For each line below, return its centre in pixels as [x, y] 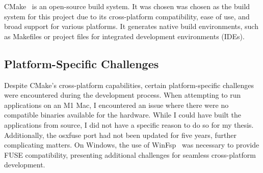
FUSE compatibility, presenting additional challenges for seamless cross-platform [130, 154]
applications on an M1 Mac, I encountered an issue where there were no [116, 105]
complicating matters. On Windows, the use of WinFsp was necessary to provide [132, 145]
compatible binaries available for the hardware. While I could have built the [123, 115]
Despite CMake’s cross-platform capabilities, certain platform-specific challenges [129, 85]
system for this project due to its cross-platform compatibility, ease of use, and [127, 16]
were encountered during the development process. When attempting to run [123, 95]
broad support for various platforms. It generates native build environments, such [131, 26]
